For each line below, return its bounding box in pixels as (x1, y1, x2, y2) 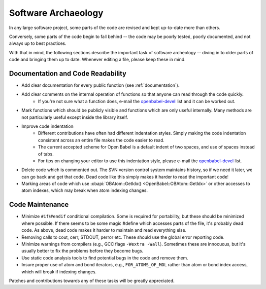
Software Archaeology (9, 7, 103, 18)
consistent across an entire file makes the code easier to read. (38, 137, 165, 143)
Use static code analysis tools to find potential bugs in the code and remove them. (21, 254, 188, 261)
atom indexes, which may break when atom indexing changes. (21, 187, 148, 193)
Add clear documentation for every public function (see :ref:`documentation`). (21, 82, 180, 88)
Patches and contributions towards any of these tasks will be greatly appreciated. (9, 278, 175, 284)
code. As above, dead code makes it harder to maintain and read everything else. (21, 227, 187, 233)
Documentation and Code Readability (9, 69, 127, 77)
